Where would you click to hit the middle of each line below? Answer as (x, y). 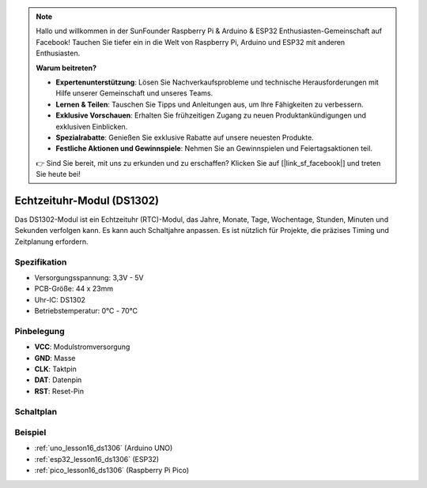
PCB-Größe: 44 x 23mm (74, 289)
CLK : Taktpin (55, 369)
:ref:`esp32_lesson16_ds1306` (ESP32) (97, 459)
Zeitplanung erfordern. (51, 242)
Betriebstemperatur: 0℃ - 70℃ (86, 311)
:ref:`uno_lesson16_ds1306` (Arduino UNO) (104, 448)
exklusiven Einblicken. (92, 126)
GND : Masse (55, 358)
